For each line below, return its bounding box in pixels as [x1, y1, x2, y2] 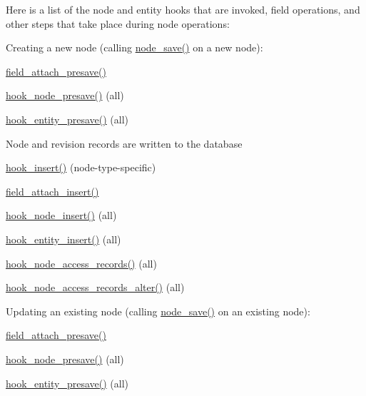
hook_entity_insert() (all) [6, 231, 121, 246]
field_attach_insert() [6, 183, 99, 198]
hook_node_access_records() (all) [6, 255, 157, 270]
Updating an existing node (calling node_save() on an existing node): [6, 303, 310, 318]
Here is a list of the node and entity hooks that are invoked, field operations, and [6, 2, 360, 16]
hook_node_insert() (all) [6, 208, 117, 223]
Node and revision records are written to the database [6, 136, 243, 151]
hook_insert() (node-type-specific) [6, 160, 156, 175]
